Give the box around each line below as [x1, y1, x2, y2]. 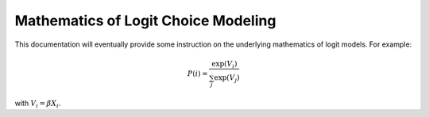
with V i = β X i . [14, 98, 61, 110]
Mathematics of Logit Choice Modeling [14, 12, 276, 29]
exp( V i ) [211, 59, 238, 70]
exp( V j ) [214, 74, 240, 85]
